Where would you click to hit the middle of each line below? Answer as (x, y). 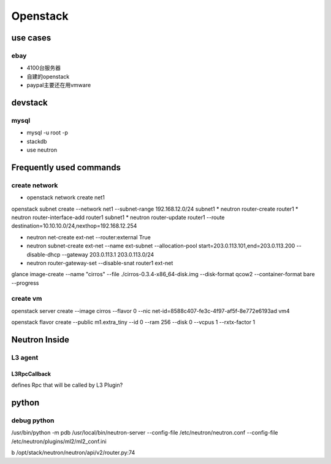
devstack (30, 102)
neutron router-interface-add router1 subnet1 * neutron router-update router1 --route (118, 217)
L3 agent (25, 358)
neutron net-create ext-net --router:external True (89, 237)
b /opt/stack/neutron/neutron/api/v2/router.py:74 (73, 453)
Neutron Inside (40, 340)
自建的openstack (48, 76)
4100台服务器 (44, 68)
